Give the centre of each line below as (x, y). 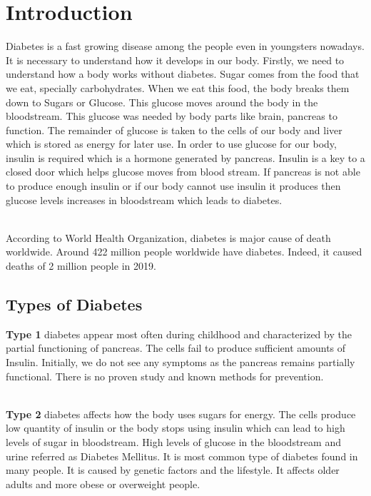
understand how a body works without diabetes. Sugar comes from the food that (183, 74)
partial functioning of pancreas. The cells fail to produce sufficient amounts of (176, 348)
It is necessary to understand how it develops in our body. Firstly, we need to (175, 60)
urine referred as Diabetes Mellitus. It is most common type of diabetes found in (182, 456)
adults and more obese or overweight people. (103, 484)
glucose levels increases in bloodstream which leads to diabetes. (144, 199)
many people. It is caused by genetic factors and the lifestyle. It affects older (173, 470)
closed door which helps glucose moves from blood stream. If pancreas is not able (183, 172)
